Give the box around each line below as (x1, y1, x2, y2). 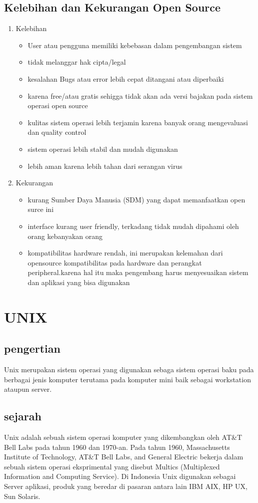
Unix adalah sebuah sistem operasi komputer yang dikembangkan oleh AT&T (4, 432, 242, 442)
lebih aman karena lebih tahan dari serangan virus (27, 160, 182, 171)
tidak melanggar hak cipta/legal (27, 57, 126, 67)
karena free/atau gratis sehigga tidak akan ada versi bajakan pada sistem (27, 90, 253, 101)
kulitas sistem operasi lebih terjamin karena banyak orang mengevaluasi (27, 117, 248, 127)
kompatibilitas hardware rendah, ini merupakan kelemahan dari (27, 247, 223, 258)
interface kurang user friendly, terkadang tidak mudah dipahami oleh (27, 220, 239, 231)
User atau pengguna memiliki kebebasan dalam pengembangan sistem (27, 40, 242, 50)
